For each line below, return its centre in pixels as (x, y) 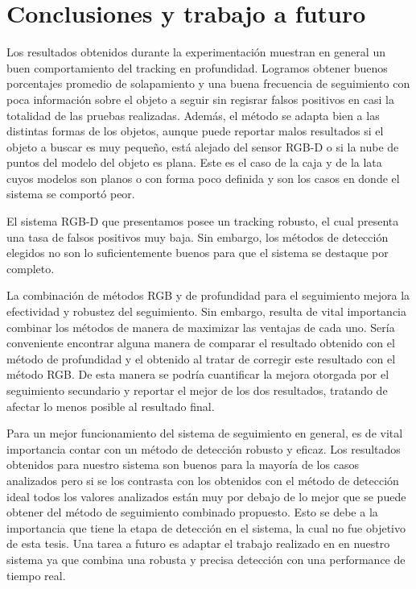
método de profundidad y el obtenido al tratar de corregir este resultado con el (201, 358)
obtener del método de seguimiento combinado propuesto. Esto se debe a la (192, 512)
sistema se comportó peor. (71, 194)
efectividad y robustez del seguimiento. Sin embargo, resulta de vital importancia (207, 311)
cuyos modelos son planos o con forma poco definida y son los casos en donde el (203, 178)
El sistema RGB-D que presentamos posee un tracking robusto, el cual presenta (203, 221)
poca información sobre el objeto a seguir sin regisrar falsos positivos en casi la (200, 99)
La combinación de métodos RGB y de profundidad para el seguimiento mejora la (208, 295)
